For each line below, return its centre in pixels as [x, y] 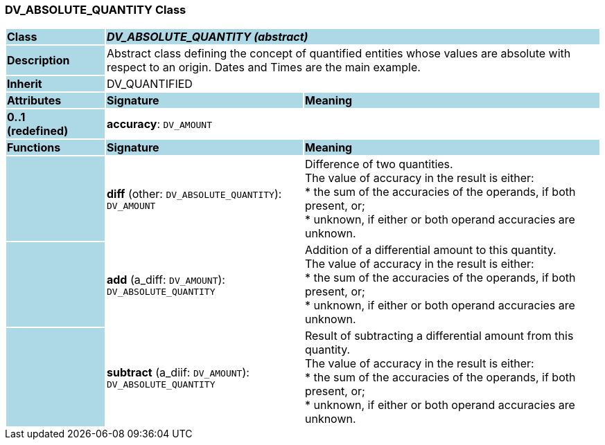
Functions [34, 148]
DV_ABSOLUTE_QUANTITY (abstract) [207, 37]
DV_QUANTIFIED [149, 84]
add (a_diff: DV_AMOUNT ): [166, 279]
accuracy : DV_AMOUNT [159, 124]
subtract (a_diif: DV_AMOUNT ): [178, 372]
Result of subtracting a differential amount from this [439, 336]
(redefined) [38, 131]
